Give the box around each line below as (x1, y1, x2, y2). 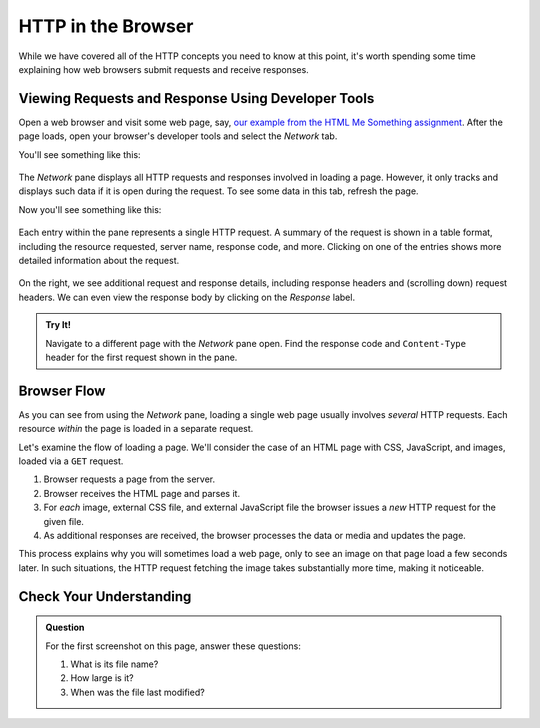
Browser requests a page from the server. (43, 473, 215, 485)
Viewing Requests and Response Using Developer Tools (18, 90, 375, 107)
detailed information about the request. (18, 254, 180, 266)
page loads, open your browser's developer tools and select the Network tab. (18, 130, 338, 142)
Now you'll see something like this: (18, 203, 162, 215)
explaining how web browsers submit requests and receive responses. (18, 63, 309, 75)
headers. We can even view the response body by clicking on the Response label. (18, 291, 355, 303)
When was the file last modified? (70, 686, 205, 698)
